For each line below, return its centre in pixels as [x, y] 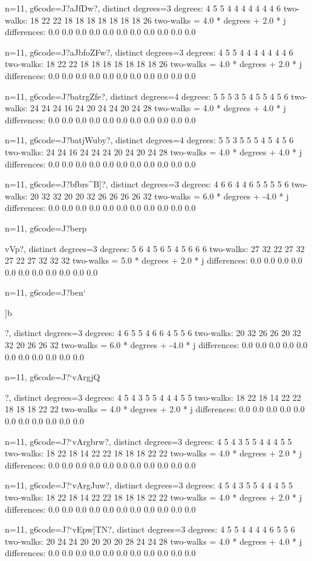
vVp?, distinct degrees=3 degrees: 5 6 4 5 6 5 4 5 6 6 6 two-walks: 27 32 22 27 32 [155, 248]
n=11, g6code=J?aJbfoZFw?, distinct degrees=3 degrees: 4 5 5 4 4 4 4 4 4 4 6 [149, 52]
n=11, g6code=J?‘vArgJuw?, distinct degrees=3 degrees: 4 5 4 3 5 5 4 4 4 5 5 [149, 485]
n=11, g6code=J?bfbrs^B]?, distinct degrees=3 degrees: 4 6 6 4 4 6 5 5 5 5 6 [147, 184]
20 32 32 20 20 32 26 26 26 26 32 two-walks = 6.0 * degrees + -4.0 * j [160, 196]
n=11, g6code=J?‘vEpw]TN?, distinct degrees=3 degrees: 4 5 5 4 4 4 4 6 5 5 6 [150, 529]
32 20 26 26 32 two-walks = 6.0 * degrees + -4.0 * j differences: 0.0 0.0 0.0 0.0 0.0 [156, 345]
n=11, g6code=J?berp [46, 228]
